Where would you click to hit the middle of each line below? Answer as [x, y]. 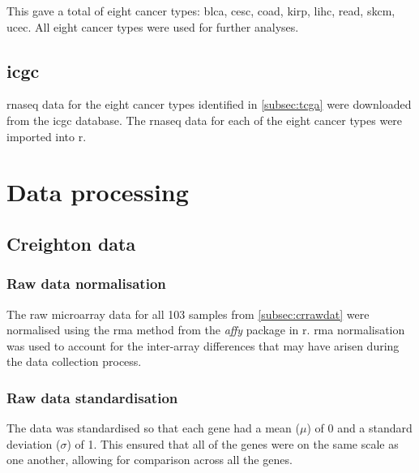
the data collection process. [74, 361]
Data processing [98, 192]
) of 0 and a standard [359, 428]
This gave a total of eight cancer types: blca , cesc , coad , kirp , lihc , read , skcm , [201, 11]
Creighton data [71, 243]
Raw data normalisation [86, 284]
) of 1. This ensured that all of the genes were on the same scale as [233, 443]
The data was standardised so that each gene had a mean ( [153, 428]
